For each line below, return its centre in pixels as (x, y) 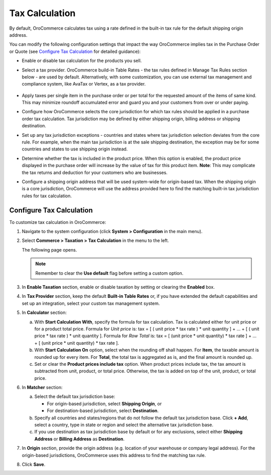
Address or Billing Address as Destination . (80, 439)
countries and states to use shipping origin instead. (75, 149)
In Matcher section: (42, 387)
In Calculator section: (44, 312)
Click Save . (34, 464)
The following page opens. (49, 250)
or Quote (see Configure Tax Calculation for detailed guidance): (75, 51)
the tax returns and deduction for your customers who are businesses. (95, 172)
